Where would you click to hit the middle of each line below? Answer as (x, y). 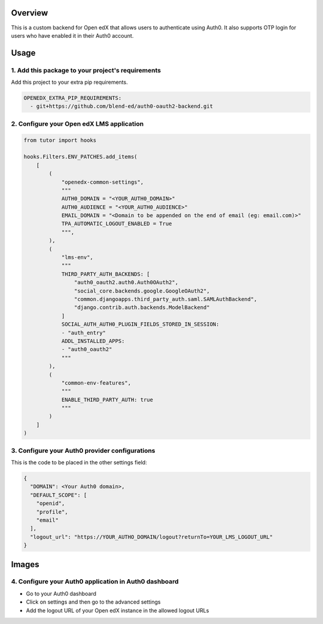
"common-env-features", (96, 383)
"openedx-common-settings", (102, 182)
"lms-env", (77, 258)
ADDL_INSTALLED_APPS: (93, 341)
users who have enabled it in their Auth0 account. (72, 35)
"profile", (52, 512)
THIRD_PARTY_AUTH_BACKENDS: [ (106, 274)
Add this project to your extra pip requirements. (69, 82)
